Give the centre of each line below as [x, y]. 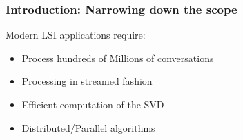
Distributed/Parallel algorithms [88, 127]
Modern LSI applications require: [76, 35]
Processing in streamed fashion [87, 81]
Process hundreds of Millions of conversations [118, 58]
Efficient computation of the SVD [93, 104]
